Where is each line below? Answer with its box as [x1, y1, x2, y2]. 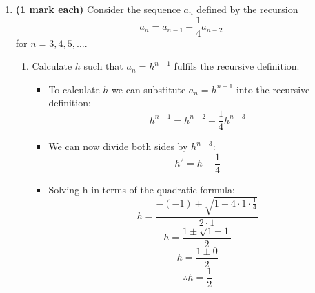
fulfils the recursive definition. [174, 59, 300, 73]
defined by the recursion [196, 2, 298, 16]
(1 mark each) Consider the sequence [15, 2, 181, 16]
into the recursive [236, 82, 310, 96]
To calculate [48, 82, 100, 96]
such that [83, 59, 123, 73]
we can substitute [112, 82, 186, 96]
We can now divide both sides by [48, 139, 188, 153]
